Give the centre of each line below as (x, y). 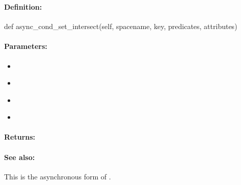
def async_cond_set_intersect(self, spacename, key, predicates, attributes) (121, 26)
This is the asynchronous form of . (58, 176)
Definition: (23, 6)
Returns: (20, 137)
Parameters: (26, 46)
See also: (20, 157)
